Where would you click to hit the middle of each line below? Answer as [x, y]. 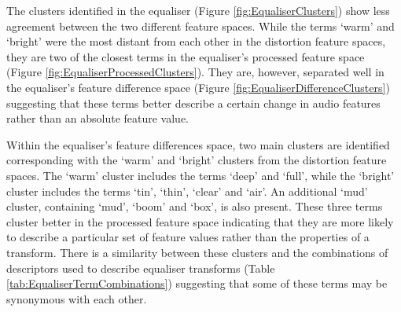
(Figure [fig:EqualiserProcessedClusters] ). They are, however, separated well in [195, 72]
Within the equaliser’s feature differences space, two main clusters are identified [198, 144]
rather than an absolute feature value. [97, 118]
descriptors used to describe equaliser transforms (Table [141, 268]
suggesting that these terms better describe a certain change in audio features [193, 103]
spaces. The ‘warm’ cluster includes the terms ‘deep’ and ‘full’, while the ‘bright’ [200, 175]
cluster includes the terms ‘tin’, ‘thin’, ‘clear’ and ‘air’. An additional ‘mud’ [187, 191]
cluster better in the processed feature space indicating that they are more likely [200, 221]
